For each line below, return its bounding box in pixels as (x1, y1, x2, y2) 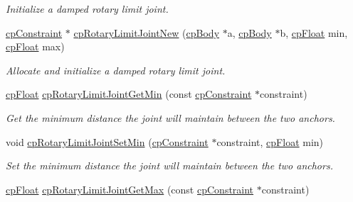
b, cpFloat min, (280, 25, 348, 40)
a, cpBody (227, 25, 272, 40)
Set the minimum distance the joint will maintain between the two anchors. (6, 158, 333, 173)
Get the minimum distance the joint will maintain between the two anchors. (6, 110, 335, 125)
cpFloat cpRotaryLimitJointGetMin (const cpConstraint (6, 86, 252, 101)
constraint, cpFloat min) (216, 134, 324, 149)
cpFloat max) (6, 39, 65, 54)
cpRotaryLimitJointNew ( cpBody (73, 25, 220, 40)
